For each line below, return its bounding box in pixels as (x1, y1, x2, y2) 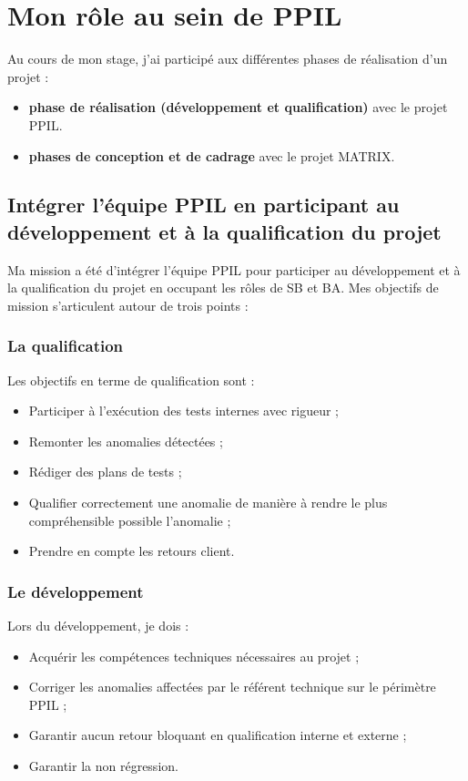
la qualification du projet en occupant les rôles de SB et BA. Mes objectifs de (7, 278, 439, 297)
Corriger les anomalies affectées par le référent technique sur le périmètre (28, 677, 436, 696)
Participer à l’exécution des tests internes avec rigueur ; (28, 401, 339, 420)
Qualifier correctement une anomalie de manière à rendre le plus (28, 493, 388, 512)
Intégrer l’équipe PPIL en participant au (7, 190, 400, 219)
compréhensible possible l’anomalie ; (28, 510, 231, 529)
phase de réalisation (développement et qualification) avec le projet (28, 98, 448, 117)
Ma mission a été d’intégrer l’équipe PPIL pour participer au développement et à (7, 260, 461, 279)
